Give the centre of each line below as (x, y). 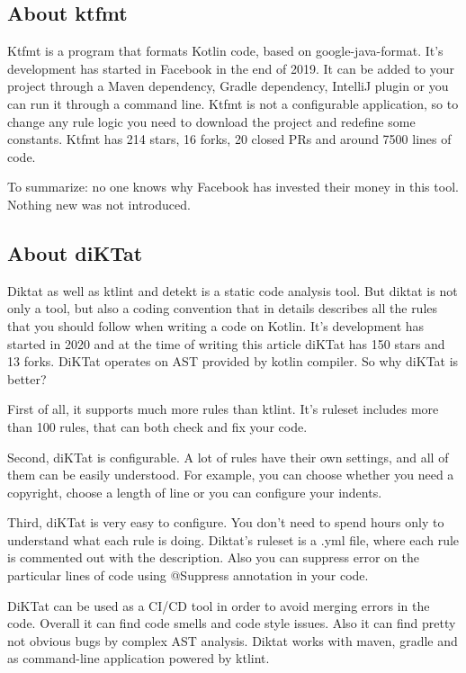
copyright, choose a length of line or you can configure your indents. (195, 492)
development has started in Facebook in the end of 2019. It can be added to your (231, 68)
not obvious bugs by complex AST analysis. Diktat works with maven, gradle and (233, 640)
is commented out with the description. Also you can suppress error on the (213, 557)
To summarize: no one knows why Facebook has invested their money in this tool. (233, 187)
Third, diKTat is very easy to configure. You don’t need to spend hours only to (226, 522)
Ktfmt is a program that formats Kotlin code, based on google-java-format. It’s (225, 51)
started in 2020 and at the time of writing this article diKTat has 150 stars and (226, 343)
